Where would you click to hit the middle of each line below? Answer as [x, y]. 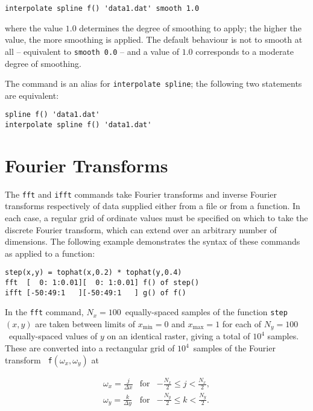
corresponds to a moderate [245, 51]
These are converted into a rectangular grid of [90, 348]
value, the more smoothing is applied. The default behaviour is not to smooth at [154, 39]
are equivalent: [32, 95]
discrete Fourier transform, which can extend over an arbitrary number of [141, 229]
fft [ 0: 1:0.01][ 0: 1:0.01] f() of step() [102, 283]
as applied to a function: [50, 253]
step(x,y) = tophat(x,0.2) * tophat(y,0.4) [93, 273]
